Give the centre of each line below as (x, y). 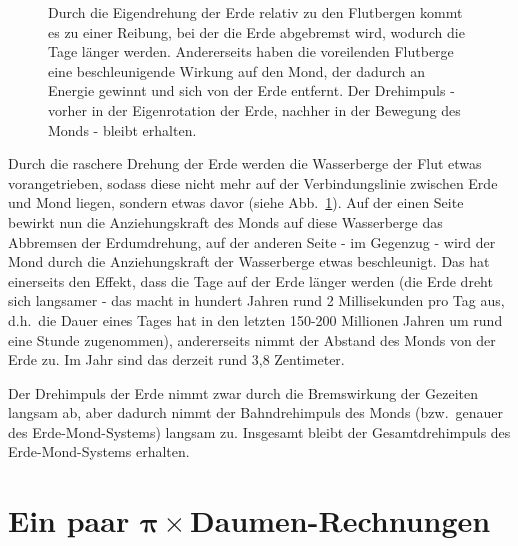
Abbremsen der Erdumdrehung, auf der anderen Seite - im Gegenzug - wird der (252, 241)
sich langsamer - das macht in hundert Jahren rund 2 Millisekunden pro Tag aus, (256, 300)
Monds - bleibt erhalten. (122, 129)
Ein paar (69, 520)
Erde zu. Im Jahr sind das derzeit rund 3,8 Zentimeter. (176, 359)
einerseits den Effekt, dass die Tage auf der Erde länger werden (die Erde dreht (250, 280)
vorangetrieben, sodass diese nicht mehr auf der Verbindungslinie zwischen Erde (253, 182)
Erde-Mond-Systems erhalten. (99, 451)
